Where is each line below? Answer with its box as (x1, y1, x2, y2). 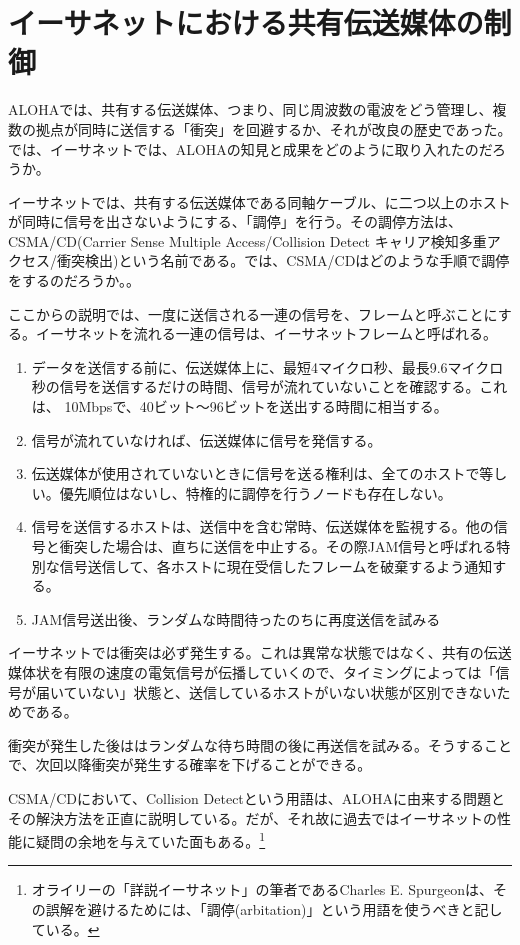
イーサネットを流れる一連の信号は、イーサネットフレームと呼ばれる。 (35, 323, 498, 344)
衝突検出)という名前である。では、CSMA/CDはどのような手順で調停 (56, 250, 510, 271)
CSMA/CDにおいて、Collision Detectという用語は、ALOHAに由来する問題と (8, 787, 505, 808)
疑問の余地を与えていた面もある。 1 (35, 828, 266, 851)
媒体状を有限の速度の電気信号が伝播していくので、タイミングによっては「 (8, 661, 496, 682)
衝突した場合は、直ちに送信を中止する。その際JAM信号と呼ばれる (59, 536, 497, 556)
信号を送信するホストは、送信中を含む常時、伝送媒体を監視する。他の (31, 516, 494, 537)
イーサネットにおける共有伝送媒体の (8, 2, 484, 43)
